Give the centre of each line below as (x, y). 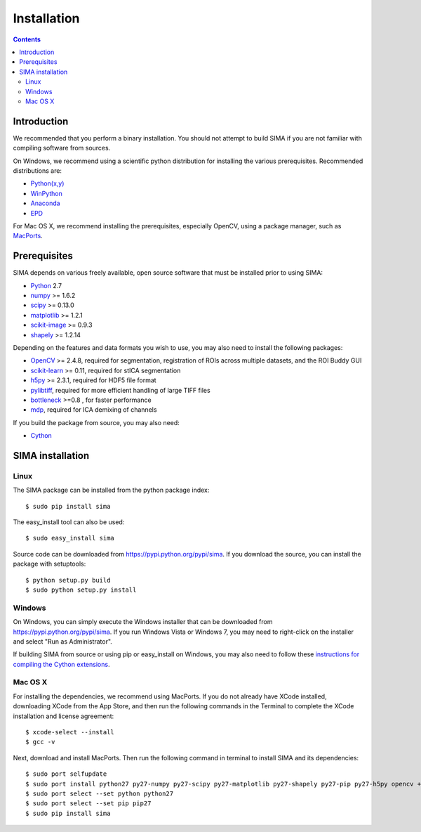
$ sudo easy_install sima (70, 538)
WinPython (46, 193)
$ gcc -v (40, 742)
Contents (27, 39)
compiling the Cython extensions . (61, 664)
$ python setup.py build (68, 580)
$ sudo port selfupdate (66, 774)
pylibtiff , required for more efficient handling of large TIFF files (120, 390)
